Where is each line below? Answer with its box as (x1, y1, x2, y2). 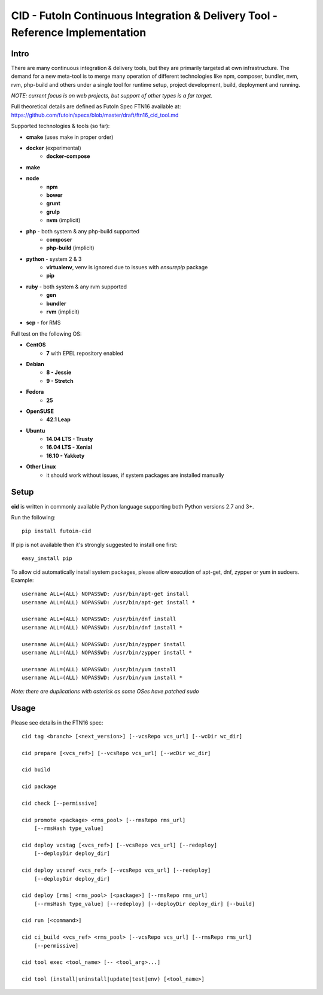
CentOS (26, 341, 46, 348)
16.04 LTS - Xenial (46, 443, 93, 451)
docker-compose (46, 153, 90, 160)
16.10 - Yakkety (46, 452, 85, 459)
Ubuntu (26, 427, 45, 434)
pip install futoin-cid (22, 528, 92, 535)
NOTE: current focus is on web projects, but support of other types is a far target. (11, 92, 212, 99)
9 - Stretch (46, 377, 74, 384)
